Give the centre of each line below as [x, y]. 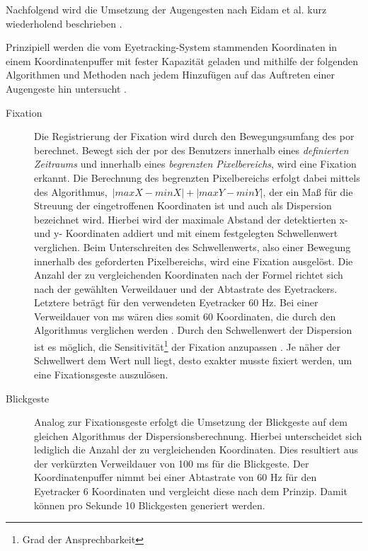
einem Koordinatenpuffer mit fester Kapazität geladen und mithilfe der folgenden [182, 60]
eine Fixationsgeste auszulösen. [101, 374]
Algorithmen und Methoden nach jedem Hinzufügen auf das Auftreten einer [170, 75]
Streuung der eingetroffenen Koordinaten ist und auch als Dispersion [183, 205]
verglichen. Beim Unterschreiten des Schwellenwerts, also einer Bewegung [192, 246]
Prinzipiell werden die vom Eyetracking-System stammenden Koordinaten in [172, 47]
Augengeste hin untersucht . [66, 88]
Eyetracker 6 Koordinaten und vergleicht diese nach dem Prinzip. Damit [191, 491]
